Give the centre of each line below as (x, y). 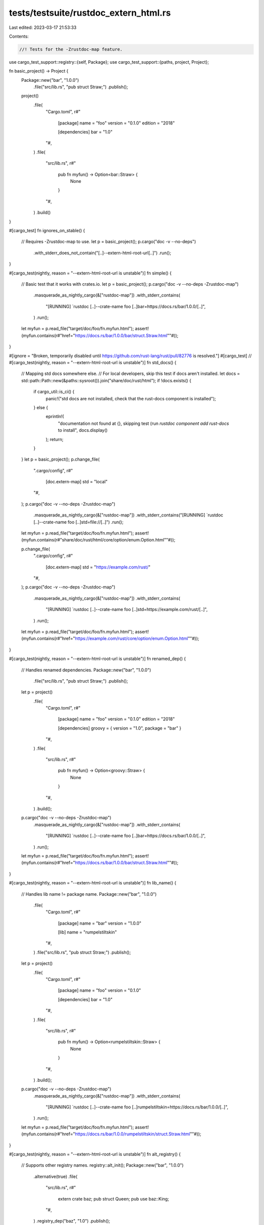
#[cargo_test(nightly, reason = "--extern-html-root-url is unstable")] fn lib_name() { (93, 883)
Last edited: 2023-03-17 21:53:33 (43, 27)
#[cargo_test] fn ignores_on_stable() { (47, 230)
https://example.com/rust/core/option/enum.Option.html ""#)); (137, 638)
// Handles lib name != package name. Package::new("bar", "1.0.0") (89, 894)
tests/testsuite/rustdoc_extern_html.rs (90, 13)
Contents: (19, 36)
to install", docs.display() (83, 430)
